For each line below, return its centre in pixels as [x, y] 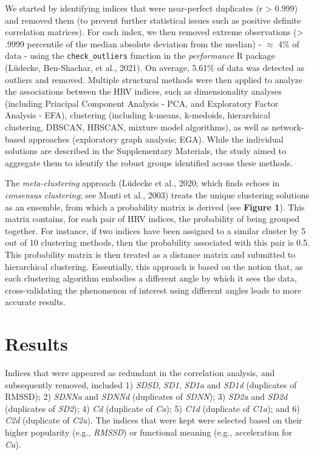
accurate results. [35, 302]
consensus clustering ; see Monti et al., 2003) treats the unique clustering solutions [157, 194]
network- [288, 127]
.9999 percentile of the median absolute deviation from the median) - [133, 43]
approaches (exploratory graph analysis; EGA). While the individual [156, 139]
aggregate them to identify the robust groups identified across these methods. [149, 162]
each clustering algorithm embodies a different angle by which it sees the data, [151, 278]
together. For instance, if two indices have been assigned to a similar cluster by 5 [155, 230]
